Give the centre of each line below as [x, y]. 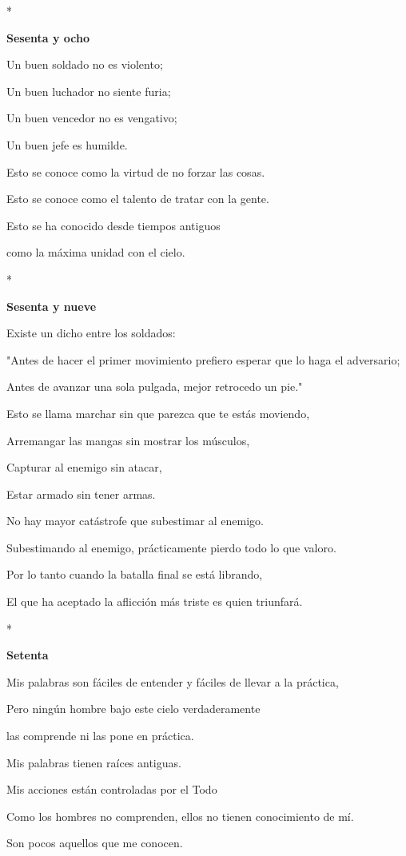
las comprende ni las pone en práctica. [100, 736]
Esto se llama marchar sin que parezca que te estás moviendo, [158, 413]
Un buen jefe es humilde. [67, 144]
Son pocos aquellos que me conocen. [95, 843]
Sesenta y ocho [48, 37]
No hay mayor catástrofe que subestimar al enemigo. [135, 521]
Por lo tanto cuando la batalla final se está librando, [135, 574]
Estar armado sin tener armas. [81, 494]
